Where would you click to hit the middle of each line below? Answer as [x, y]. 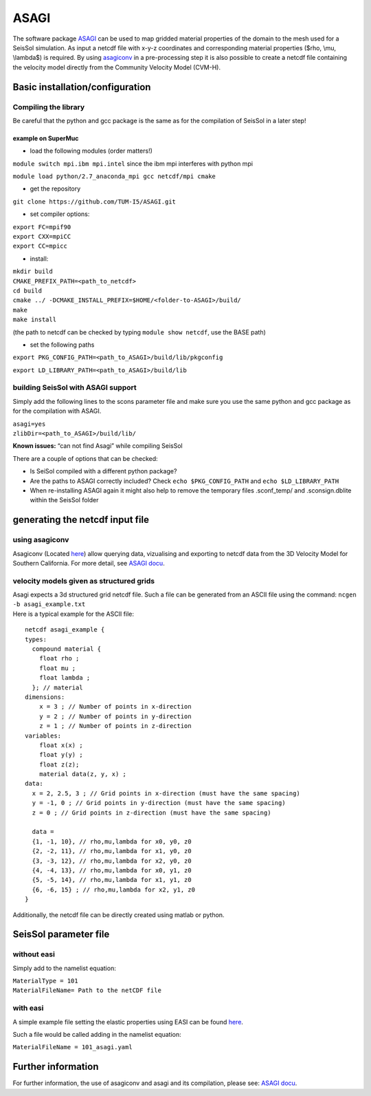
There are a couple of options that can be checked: [85, 458]
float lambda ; [65, 678]
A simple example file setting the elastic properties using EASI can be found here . [128, 1022]
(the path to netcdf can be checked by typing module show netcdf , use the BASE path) [139, 332]
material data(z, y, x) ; [83, 774]
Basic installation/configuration [82, 87]
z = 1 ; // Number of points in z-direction [115, 726]
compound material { [67, 649]
